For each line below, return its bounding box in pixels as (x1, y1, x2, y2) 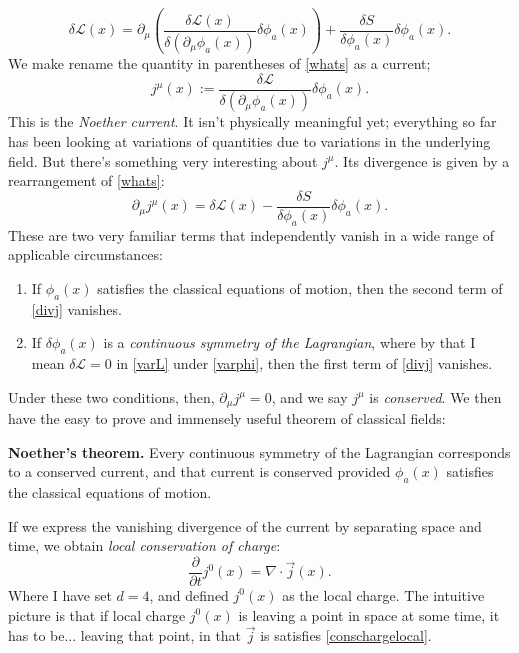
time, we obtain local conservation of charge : (8, 535, 281, 556)
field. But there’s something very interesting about (8, 150, 318, 171)
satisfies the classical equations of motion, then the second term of (97, 277, 503, 298)
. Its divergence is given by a (334, 150, 510, 171)
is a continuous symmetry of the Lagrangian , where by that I (103, 332, 476, 353)
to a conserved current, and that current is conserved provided (8, 461, 391, 482)
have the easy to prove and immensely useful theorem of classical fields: (8, 408, 446, 429)
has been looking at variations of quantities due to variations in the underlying (8, 131, 491, 152)
